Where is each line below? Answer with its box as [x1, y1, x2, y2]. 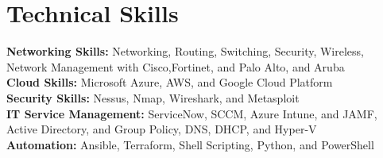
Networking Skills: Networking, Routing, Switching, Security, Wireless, [6, 43, 364, 60]
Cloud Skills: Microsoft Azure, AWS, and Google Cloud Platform [6, 74, 333, 91]
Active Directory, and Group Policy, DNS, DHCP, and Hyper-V [6, 121, 317, 137]
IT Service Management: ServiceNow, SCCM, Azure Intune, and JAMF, [6, 105, 377, 121]
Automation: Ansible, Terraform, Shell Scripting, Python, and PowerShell [6, 136, 374, 152]
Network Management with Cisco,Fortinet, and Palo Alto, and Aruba [6, 58, 345, 75]
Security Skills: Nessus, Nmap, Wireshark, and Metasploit [6, 89, 300, 106]
